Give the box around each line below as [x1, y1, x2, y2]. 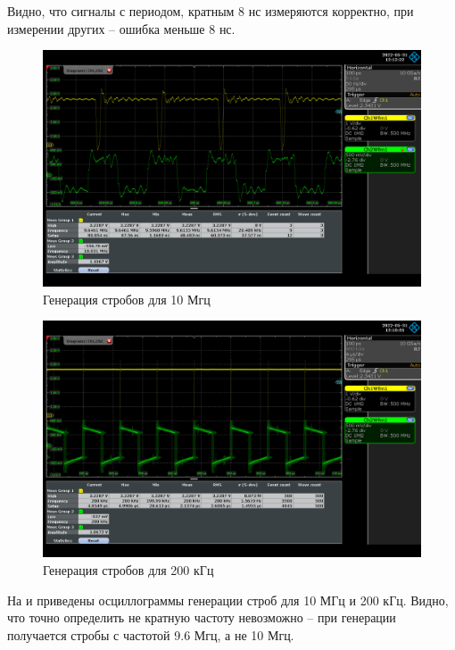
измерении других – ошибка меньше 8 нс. [7, 19, 236, 37]
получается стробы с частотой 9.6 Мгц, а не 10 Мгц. [7, 625, 294, 644]
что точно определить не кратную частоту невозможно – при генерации [7, 608, 396, 627]
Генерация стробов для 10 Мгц [43, 289, 211, 308]
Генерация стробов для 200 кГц [43, 560, 214, 579]
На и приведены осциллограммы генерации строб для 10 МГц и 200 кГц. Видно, [7, 590, 449, 609]
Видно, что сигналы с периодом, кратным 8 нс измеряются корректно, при [7, 2, 414, 20]
